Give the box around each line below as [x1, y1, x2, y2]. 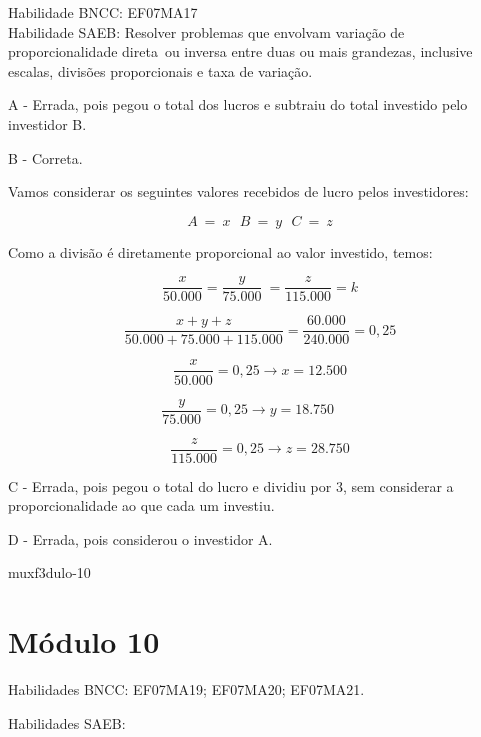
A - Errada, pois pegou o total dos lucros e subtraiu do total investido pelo [8, 94, 468, 115]
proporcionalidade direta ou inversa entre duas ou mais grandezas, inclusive [8, 41, 473, 62]
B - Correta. [8, 147, 83, 168]
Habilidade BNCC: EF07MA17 [8, 2, 198, 22]
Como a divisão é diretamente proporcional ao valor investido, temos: [8, 241, 433, 262]
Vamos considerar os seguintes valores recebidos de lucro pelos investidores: [8, 181, 469, 202]
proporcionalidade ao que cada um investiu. [8, 495, 275, 516]
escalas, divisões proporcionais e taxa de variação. [8, 60, 313, 81]
